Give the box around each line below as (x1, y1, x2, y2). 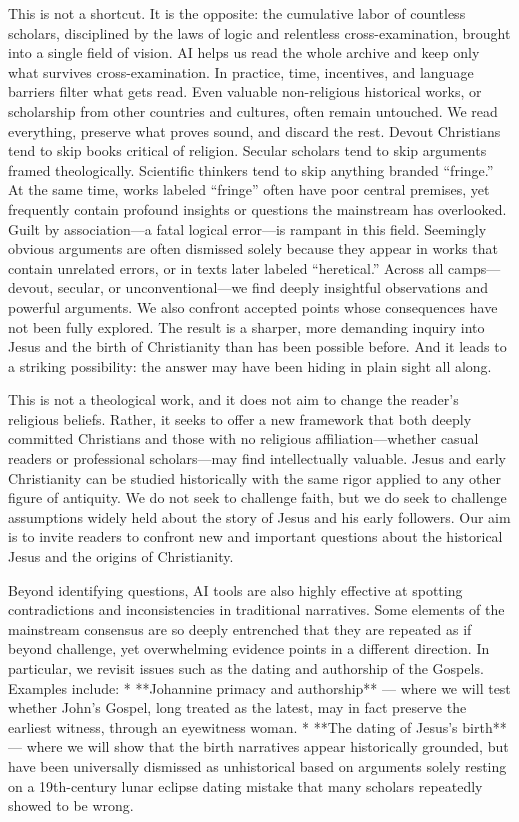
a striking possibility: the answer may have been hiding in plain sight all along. (8, 355, 492, 376)
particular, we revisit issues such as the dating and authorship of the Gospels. (8, 658, 484, 678)
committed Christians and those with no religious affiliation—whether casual (8, 428, 479, 449)
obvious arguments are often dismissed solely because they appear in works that (8, 238, 498, 259)
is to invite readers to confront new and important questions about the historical (8, 526, 503, 547)
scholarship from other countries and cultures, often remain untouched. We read (8, 100, 498, 121)
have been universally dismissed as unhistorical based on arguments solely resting (8, 755, 507, 776)
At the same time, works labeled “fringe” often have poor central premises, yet (8, 179, 490, 200)
